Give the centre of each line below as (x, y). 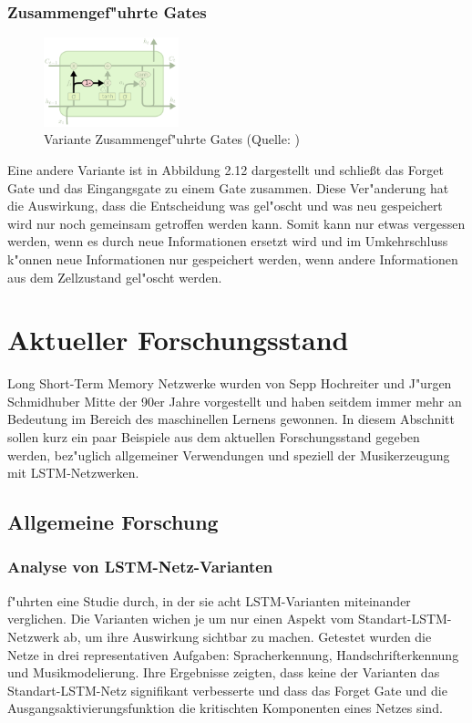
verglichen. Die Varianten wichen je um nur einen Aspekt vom (181, 619)
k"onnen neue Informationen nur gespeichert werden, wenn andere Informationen (233, 258)
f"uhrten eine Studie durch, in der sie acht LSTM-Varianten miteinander (209, 600)
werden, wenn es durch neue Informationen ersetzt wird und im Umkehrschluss (228, 241)
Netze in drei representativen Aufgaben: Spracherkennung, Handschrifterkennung (233, 654)
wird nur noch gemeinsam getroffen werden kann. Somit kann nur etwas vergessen (236, 223)
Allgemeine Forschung (113, 522)
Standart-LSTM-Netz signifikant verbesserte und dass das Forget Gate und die (227, 690)
